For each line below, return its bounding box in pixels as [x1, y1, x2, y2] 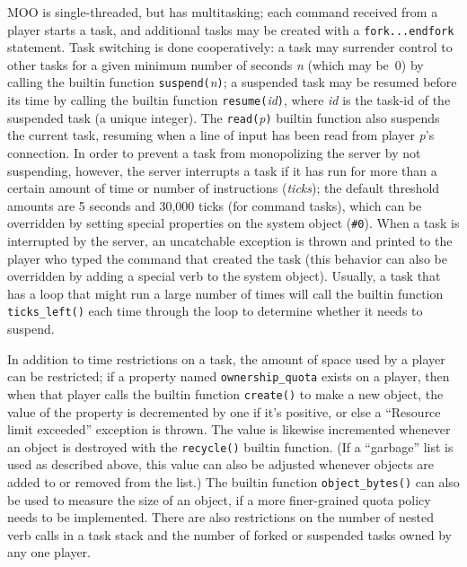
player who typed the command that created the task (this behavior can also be [7, 249, 447, 267]
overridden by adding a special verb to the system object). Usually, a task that [7, 266, 441, 285]
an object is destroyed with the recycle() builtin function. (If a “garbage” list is [7, 437, 454, 456]
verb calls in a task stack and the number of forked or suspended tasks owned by [7, 525, 452, 544]
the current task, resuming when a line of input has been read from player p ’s [7, 126, 435, 144]
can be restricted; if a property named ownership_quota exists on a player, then [7, 367, 450, 386]
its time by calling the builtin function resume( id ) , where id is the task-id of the [7, 91, 451, 109]
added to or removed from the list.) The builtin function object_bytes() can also [7, 473, 460, 491]
